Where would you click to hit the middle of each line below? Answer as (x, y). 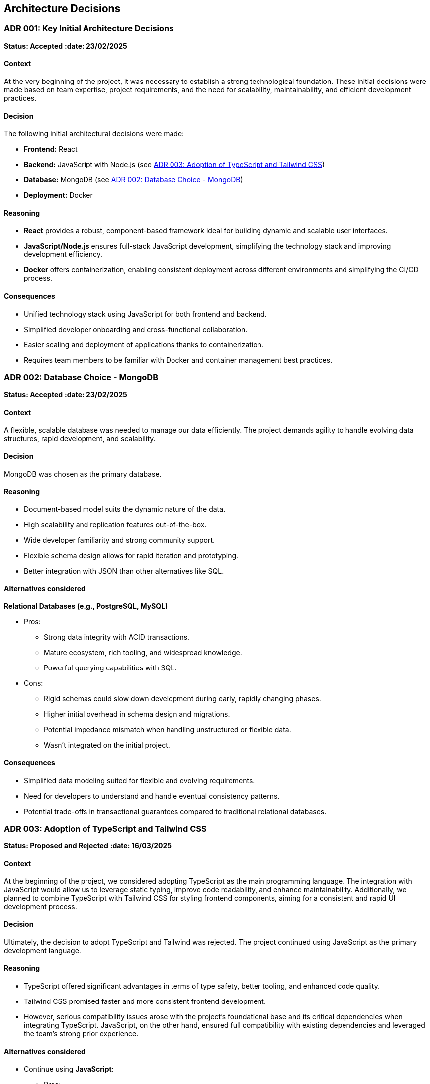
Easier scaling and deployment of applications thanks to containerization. (144, 344)
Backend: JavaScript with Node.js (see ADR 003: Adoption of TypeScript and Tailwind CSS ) (174, 165)
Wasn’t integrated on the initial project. (107, 745)
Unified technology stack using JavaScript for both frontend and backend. (145, 314)
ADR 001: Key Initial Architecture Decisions (89, 29)
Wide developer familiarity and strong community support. (120, 540)
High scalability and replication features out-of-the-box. (115, 525)
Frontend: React (51, 149)
